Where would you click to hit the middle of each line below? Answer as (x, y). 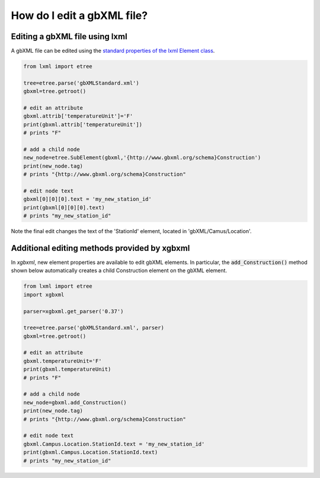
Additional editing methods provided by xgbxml (100, 248)
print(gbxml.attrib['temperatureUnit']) (83, 124)
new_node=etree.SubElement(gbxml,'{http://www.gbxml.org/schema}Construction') (142, 158)
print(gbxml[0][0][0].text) (64, 207)
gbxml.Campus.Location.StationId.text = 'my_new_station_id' (114, 444)
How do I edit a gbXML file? (79, 15)
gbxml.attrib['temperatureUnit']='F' (78, 116)
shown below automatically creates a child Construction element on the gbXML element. (119, 270)
